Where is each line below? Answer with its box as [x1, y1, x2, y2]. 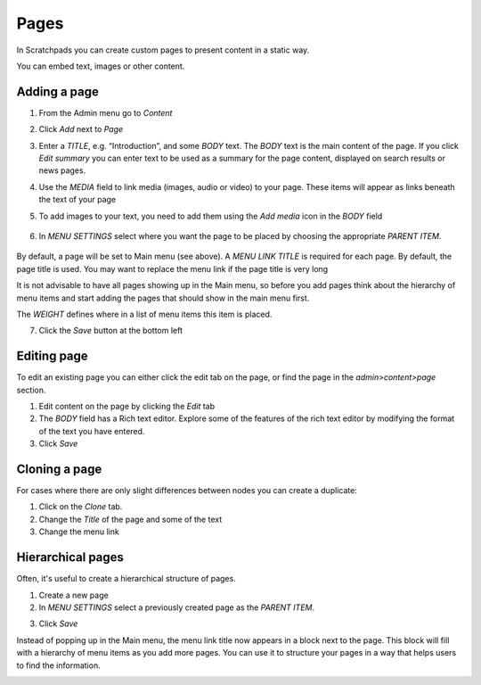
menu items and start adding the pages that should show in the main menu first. [16, 293, 310, 303]
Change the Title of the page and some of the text [38, 514, 223, 524]
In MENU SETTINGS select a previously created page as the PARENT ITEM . [38, 602, 315, 613]
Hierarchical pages [16, 549, 125, 565]
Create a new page [38, 590, 109, 600]
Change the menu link [38, 526, 119, 537]
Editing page [16, 349, 88, 364]
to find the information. [16, 660, 102, 671]
